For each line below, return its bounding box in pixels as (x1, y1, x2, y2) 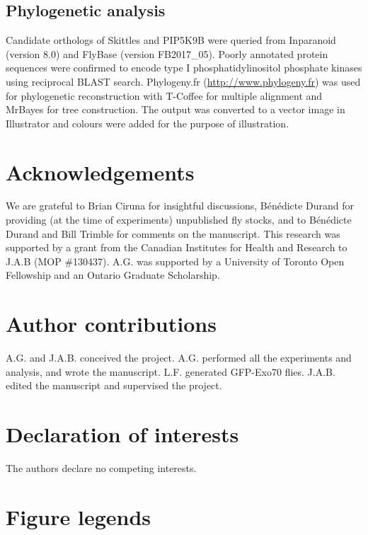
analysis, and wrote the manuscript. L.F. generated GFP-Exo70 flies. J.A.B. (6, 364, 335, 379)
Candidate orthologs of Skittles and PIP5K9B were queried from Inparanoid (6, 33, 336, 47)
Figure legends (6, 502, 151, 531)
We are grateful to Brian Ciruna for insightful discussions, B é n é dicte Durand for (6, 198, 355, 213)
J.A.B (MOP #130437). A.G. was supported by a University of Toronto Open (6, 253, 345, 268)
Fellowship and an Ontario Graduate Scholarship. (6, 267, 220, 282)
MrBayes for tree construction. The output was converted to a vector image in (6, 102, 345, 117)
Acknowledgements (6, 157, 195, 186)
